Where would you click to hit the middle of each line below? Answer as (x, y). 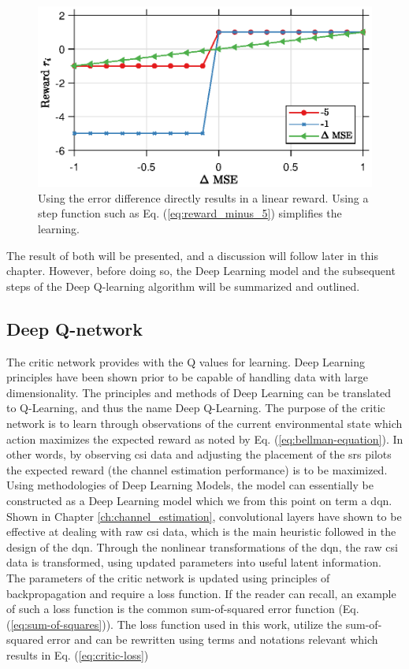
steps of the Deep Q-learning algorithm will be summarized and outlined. (183, 286)
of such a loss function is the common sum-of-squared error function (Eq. (183, 609)
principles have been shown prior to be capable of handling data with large (187, 377)
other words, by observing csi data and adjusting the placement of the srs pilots (199, 454)
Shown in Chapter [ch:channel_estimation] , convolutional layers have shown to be (204, 516)
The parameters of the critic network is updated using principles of (168, 577)
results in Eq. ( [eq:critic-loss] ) (78, 654)
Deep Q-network (75, 328)
